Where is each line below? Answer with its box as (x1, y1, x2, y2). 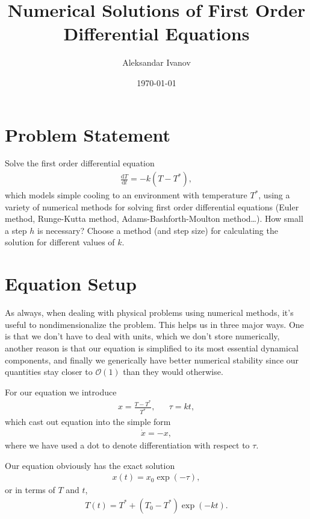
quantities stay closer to (5, 365, 93, 378)
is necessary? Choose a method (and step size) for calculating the (37, 224, 278, 236)
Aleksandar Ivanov (122, 56, 191, 69)
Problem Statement (5, 122, 170, 146)
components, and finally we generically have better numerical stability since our (5, 353, 299, 366)
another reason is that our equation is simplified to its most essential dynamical (5, 341, 299, 354)
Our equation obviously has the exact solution (5, 459, 175, 471)
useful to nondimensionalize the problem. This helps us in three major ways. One (5, 318, 304, 330)
